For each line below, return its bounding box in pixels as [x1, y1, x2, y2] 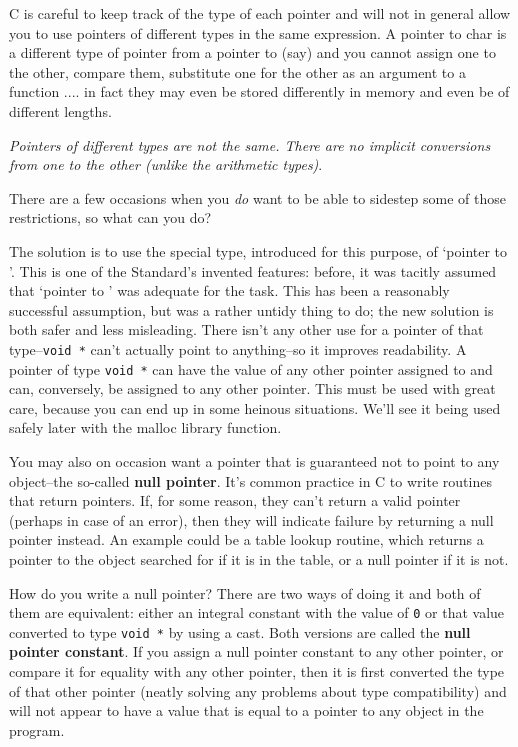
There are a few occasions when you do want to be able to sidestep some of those [9, 187, 506, 208]
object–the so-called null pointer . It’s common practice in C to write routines [9, 470, 492, 491]
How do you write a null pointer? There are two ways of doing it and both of [9, 582, 481, 603]
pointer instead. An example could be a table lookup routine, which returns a [9, 529, 484, 550]
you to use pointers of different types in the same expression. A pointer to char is [9, 22, 507, 43]
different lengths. [9, 100, 112, 121]
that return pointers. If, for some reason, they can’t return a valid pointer [9, 490, 461, 511]
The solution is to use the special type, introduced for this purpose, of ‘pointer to [9, 240, 508, 261]
